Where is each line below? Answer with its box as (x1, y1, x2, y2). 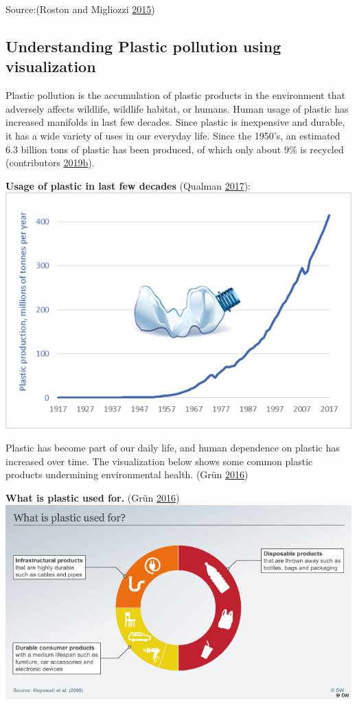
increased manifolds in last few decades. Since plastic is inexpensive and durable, (5, 115, 345, 129)
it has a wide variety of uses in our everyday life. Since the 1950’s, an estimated (5, 128, 341, 142)
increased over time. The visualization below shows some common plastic (5, 454, 313, 468)
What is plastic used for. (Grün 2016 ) (5, 491, 180, 505)
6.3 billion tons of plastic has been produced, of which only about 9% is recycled (5, 142, 344, 156)
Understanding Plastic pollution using (5, 35, 281, 56)
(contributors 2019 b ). (5, 155, 95, 170)
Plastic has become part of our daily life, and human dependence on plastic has (5, 440, 340, 455)
